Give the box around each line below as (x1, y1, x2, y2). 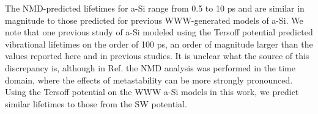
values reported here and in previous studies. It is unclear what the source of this (5, 49, 309, 62)
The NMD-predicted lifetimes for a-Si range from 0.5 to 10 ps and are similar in (5, 2, 305, 14)
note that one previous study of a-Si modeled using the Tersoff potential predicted (5, 26, 313, 38)
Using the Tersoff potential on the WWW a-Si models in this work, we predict (5, 85, 299, 98)
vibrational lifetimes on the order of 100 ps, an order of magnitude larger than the (5, 37, 313, 50)
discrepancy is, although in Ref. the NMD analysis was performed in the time (5, 61, 295, 74)
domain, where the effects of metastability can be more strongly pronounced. (5, 73, 293, 86)
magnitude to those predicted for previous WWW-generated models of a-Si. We (5, 13, 303, 26)
